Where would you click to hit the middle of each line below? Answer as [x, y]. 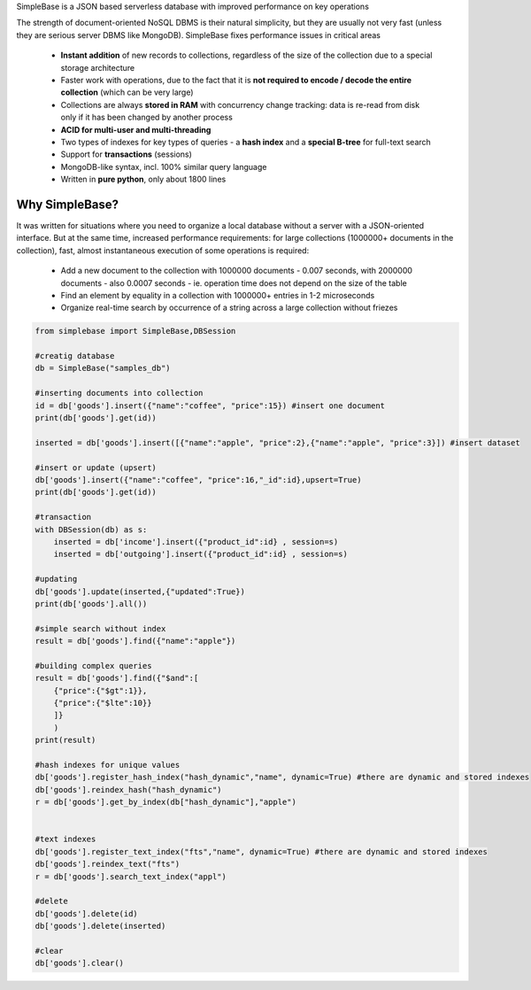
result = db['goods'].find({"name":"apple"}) [135, 641]
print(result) [65, 740]
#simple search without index [100, 628]
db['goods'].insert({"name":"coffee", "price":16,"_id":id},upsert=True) [198, 480]
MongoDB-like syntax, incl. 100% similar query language [164, 166]
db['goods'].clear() [79, 963]
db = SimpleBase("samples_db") [103, 368]
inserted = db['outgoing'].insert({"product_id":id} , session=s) [201, 554]
